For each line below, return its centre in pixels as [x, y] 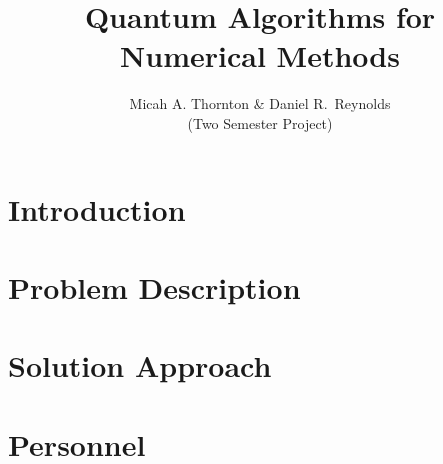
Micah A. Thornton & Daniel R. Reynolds [260, 103]
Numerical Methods [260, 55]
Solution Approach [140, 365]
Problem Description [154, 286]
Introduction [97, 208]
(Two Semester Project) [260, 122]
